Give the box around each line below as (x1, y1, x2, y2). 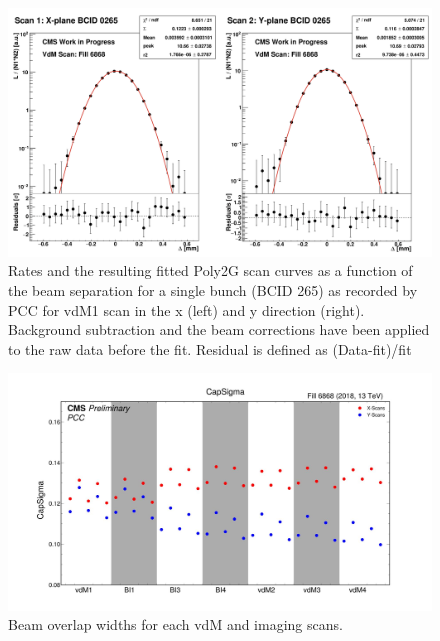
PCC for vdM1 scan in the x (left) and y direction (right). (8, 299, 365, 320)
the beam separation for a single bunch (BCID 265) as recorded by (8, 280, 418, 301)
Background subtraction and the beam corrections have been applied (8, 319, 430, 340)
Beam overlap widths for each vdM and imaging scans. (8, 614, 343, 635)
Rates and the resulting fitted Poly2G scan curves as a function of (8, 260, 413, 281)
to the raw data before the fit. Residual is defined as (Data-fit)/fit (8, 338, 412, 359)
